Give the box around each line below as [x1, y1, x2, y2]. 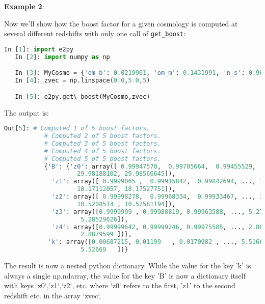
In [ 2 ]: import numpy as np [15, 53, 110, 61]
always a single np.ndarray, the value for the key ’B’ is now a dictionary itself [4, 270, 246, 281]
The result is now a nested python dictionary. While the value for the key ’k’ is [4, 260, 251, 270]
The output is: [4, 107, 49, 118]
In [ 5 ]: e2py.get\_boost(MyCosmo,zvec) [15, 93, 150, 100]
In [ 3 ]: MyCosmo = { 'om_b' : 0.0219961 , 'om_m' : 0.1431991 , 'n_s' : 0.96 [15, 69, 263, 77]
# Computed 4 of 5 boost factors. [44, 147, 161, 155]
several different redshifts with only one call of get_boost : [4, 28, 186, 39]
